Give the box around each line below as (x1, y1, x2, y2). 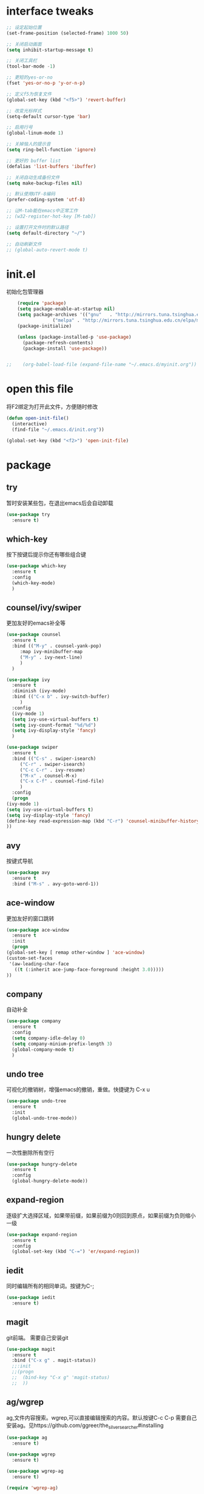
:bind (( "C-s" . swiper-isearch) (12, 756, 97, 762)
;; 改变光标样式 (6, 108, 42, 114)
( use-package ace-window (6, 927, 69, 933)
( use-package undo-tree (6, 1098, 67, 1104)
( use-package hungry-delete (6, 1161, 78, 1167)
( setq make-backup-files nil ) (6, 180, 83, 186)
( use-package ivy (6, 676, 50, 683)
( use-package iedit (6, 1295, 56, 1301)
